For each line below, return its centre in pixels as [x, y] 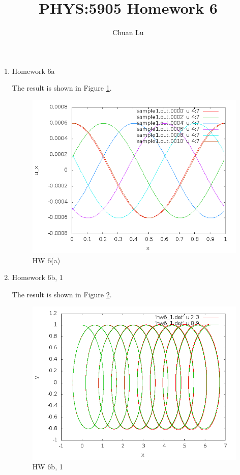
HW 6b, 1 [48, 467]
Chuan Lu [128, 32]
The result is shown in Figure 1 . [62, 88]
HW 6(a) [46, 260]
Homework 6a [33, 71]
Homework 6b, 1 [37, 277]
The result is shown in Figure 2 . [62, 294]
